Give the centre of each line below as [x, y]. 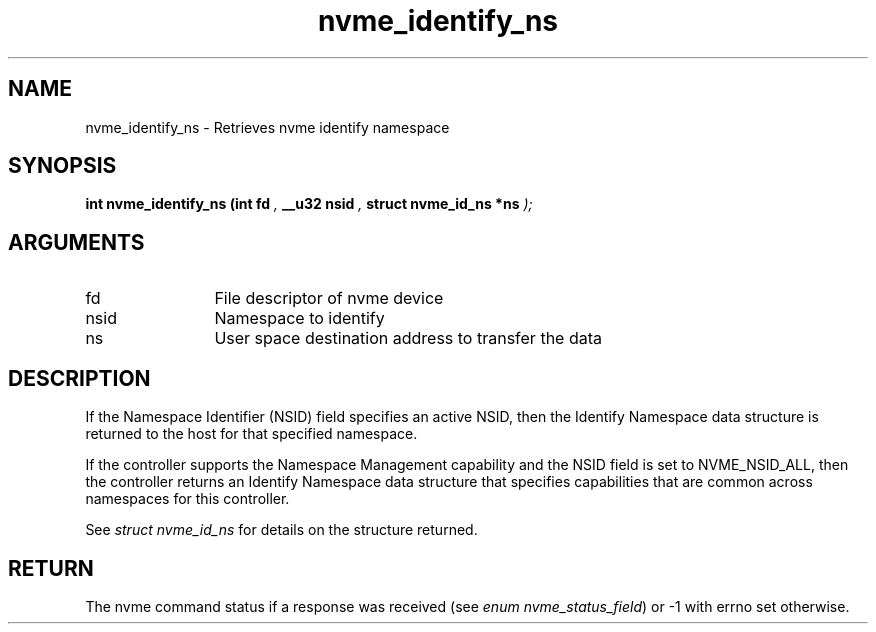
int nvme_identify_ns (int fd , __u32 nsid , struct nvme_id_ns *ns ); [309, 204]
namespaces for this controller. [187, 499]
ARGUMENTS [76, 242]
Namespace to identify [299, 318]
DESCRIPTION [79, 378]
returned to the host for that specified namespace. [251, 434]
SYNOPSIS [62, 166]
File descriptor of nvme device [329, 298]
